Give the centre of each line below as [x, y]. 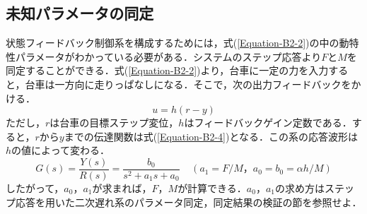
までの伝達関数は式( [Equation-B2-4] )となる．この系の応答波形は [211, 136]
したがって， [35, 188]
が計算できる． [212, 188]
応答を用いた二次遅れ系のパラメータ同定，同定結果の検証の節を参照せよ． [188, 202]
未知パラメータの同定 [80, 13]
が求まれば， [122, 188]
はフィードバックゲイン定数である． [268, 123]
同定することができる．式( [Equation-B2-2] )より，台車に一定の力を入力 [167, 70]
